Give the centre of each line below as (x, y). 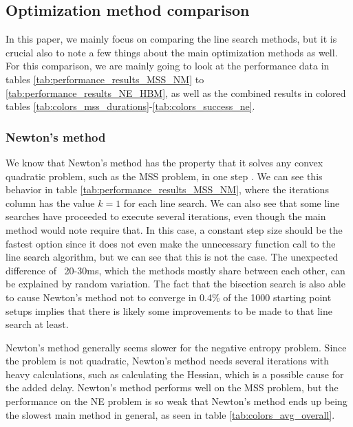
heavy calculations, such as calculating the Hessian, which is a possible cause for (175, 374)
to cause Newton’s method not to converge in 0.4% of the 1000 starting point (169, 297)
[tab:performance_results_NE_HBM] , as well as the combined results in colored (176, 92)
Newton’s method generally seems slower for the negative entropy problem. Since (176, 347)
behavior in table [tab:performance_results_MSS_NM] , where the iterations (167, 189)
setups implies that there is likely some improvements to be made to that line (169, 310)
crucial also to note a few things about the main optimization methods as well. (172, 52)
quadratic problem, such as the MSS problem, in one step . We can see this (164, 176)
